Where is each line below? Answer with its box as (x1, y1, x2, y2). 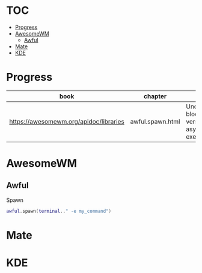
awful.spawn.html (130, 117, 180, 125)
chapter (143, 92, 167, 100)
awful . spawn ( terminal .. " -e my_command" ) (6, 208, 112, 214)
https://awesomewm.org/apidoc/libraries (9, 117, 124, 125)
